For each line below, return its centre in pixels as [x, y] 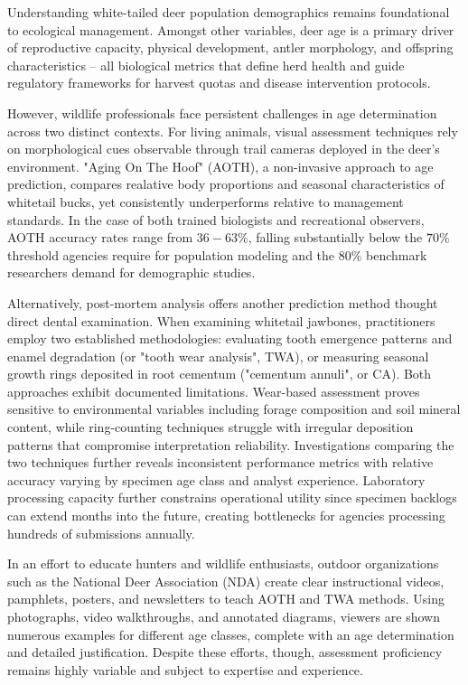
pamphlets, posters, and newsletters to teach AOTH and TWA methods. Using [226, 599]
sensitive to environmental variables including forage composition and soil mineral [234, 409]
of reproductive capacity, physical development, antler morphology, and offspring [230, 47]
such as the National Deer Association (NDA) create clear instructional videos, [226, 581]
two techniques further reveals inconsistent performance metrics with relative [220, 462]
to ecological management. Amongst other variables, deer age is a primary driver [231, 29]
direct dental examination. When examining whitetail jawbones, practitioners [221, 320]
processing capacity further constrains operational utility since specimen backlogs [232, 497]
